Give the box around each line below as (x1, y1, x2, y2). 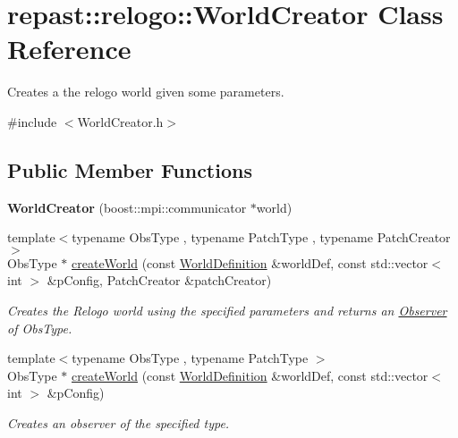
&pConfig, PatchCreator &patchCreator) (47, 271, 272, 290)
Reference (7, 30, 131, 67)
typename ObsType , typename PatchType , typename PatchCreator (72, 228, 451, 247)
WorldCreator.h (77, 112, 164, 131)
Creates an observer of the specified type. (7, 414, 230, 433)
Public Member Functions (7, 156, 252, 183)
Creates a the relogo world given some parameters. (7, 82, 284, 101)
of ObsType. (7, 318, 72, 337)
